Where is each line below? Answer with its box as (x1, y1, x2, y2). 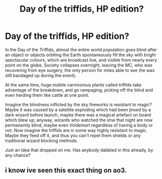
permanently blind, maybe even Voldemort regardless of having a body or (5, 122, 153, 128)
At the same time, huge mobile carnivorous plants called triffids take (5, 81, 142, 88)
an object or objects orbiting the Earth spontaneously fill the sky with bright (5, 52, 156, 58)
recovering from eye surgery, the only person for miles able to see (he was (5, 67, 155, 73)
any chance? (5, 152, 31, 158)
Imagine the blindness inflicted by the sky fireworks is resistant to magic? (5, 101, 152, 107)
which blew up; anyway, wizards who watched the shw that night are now (5, 117, 153, 123)
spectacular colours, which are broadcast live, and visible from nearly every (5, 57, 157, 63)
